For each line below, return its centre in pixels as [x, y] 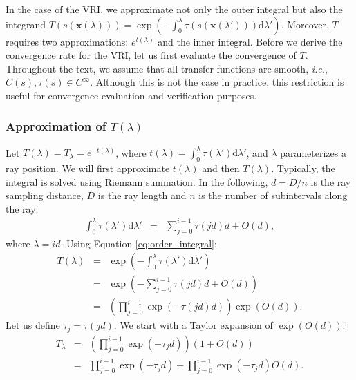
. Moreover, [305, 24]
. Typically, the [303, 168]
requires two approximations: [67, 41]
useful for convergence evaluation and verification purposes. [131, 95]
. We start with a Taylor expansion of [193, 325]
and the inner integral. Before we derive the [250, 41]
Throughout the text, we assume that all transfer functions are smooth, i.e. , [167, 68]
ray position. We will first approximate [88, 168]
